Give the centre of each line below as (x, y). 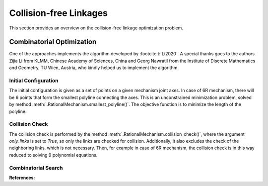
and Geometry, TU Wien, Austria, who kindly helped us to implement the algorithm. (94, 68)
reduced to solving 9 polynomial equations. (53, 155)
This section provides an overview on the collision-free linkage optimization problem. (96, 28)
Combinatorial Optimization (53, 42)
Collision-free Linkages (58, 13)
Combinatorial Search (36, 168)
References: (22, 178)
